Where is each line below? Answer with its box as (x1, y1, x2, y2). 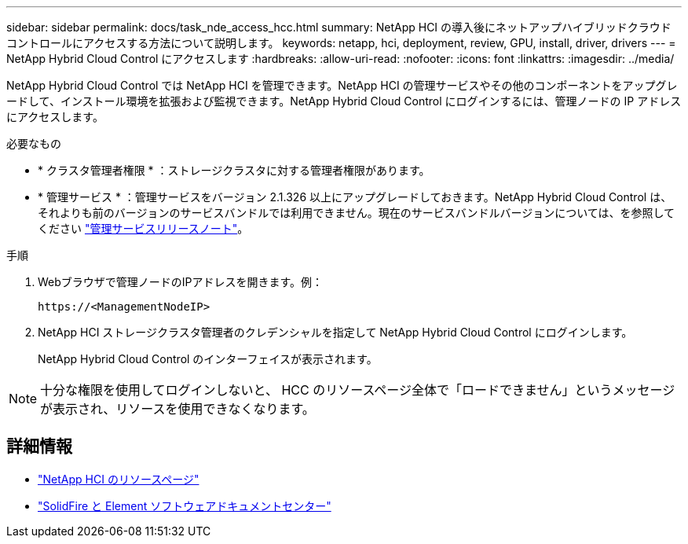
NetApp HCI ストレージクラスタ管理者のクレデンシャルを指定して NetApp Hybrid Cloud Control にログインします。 (38, 325, 633, 339)
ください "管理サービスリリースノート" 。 (38, 222, 249, 235)
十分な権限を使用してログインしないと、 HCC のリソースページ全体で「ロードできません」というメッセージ (40, 382, 675, 398)
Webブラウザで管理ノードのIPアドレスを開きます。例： (38, 275, 324, 289)
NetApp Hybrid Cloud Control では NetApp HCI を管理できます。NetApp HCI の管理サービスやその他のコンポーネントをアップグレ (6, 79, 678, 92)
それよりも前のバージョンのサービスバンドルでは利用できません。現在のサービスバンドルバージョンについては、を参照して (38, 206, 675, 219)
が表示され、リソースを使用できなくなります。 (40, 401, 315, 417)
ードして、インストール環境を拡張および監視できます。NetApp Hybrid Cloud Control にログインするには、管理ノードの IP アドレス (6, 94, 682, 108)
